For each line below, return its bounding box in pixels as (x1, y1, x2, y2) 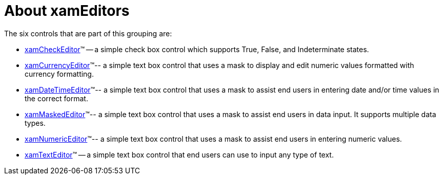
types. (25, 118, 46, 127)
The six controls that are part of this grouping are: (4, 29, 172, 38)
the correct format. (25, 94, 88, 103)
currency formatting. (25, 69, 94, 78)
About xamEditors (4, 2, 130, 19)
